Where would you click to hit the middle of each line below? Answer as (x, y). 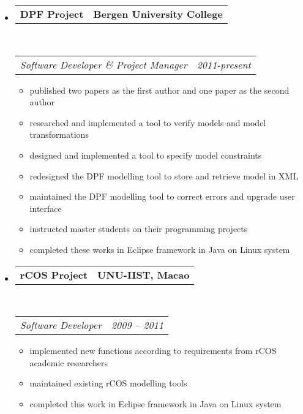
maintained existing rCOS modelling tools (108, 383)
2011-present (224, 64)
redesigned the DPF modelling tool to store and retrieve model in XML (164, 175)
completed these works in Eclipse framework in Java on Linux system (160, 249)
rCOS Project (54, 274)
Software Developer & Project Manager (103, 64)
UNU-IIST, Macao (144, 274)
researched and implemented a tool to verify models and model (148, 122)
